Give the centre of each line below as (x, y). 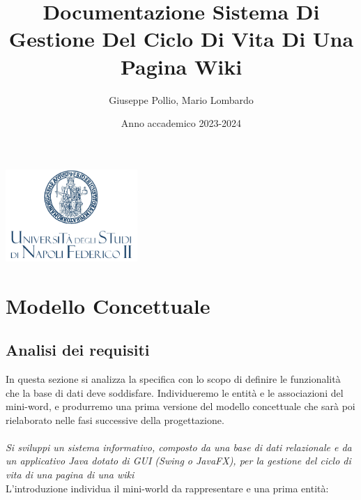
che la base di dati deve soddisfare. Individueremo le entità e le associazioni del (175, 392)
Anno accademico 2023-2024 (181, 123)
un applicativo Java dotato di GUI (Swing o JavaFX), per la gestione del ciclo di (178, 461)
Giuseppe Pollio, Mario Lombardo (181, 99)
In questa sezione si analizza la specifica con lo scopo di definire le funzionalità (173, 378)
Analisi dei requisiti (78, 350)
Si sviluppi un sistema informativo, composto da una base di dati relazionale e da (179, 447)
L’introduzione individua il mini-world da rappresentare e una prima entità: (167, 488)
